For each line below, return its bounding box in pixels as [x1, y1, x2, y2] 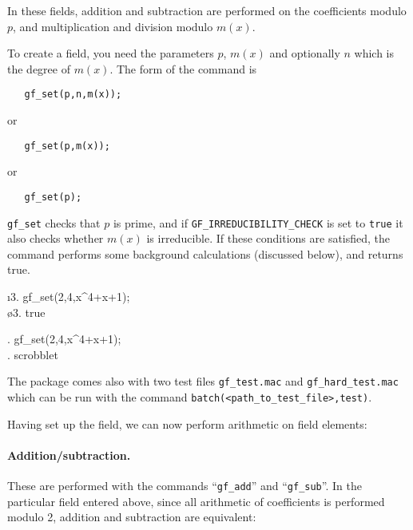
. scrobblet [7, 346, 58, 362]
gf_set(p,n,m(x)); [24, 89, 122, 101]
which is [354, 45, 394, 61]
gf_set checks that [7, 214, 101, 231]
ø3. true [7, 303, 46, 320]
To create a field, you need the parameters [7, 45, 214, 61]
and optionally [269, 45, 340, 61]
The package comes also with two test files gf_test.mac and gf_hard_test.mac [7, 373, 399, 390]
